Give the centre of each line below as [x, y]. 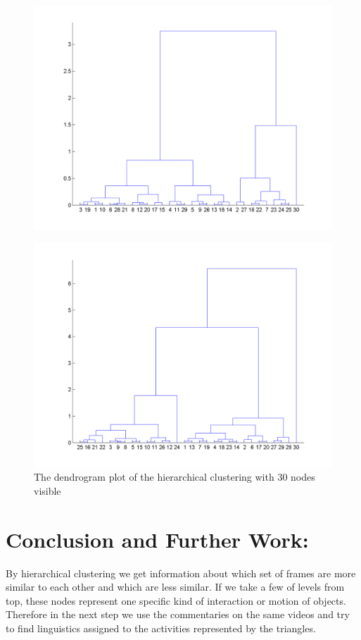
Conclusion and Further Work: [157, 539]
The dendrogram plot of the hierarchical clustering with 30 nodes [175, 477]
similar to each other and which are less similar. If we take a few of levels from [175, 587]
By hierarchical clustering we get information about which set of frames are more [181, 573]
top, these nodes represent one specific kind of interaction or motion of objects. [176, 600]
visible [47, 490]
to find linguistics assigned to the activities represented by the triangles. [161, 628]
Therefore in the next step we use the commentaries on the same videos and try [178, 614]
